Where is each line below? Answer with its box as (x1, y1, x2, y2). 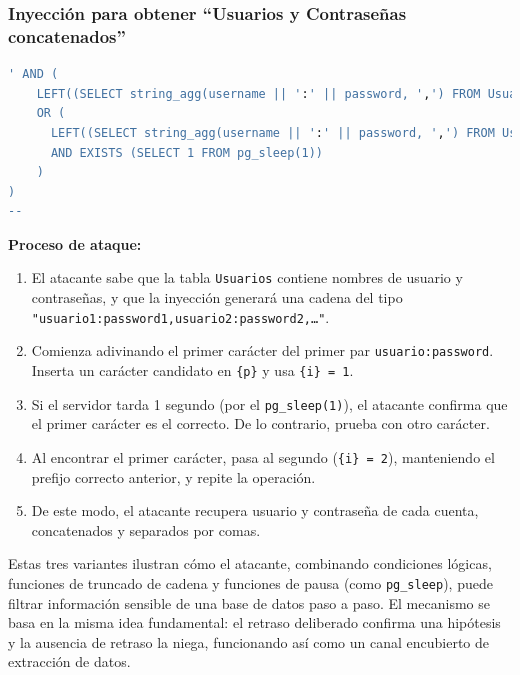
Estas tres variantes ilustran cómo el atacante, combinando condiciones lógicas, (8, 553, 492, 574)
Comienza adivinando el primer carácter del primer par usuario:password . (31, 340, 494, 361)
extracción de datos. (8, 651, 131, 672)
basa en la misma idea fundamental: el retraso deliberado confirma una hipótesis (8, 612, 501, 633)
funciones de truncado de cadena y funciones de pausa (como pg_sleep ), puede (8, 572, 493, 593)
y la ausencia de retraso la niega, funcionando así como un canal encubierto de (8, 631, 490, 652)
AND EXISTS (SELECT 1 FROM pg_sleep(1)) (50, 145, 323, 160)
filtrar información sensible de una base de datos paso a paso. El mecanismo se (8, 592, 490, 613)
